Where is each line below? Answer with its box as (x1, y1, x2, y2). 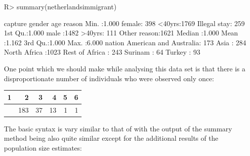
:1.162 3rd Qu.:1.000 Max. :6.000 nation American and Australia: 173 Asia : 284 (4, 37, 247, 47)
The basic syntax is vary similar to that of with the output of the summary (4, 123, 232, 133)
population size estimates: (4, 142, 82, 153)
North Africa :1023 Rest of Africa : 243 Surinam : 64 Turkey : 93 (4, 47, 201, 57)
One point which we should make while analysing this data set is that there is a (4, 63, 246, 73)
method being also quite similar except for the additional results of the (4, 133, 218, 143)
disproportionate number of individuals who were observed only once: (4, 73, 214, 83)
